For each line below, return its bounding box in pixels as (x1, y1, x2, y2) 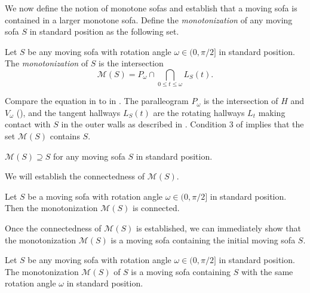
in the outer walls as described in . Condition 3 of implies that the (61, 118, 304, 130)
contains (50, 130, 80, 142)
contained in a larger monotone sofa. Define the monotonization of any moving (5, 13, 293, 26)
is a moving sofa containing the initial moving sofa (111, 233, 296, 246)
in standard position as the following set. (29, 25, 179, 38)
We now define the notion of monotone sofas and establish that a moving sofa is (5, 2, 297, 14)
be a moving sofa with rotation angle (27, 190, 163, 202)
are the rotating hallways (153, 106, 245, 118)
